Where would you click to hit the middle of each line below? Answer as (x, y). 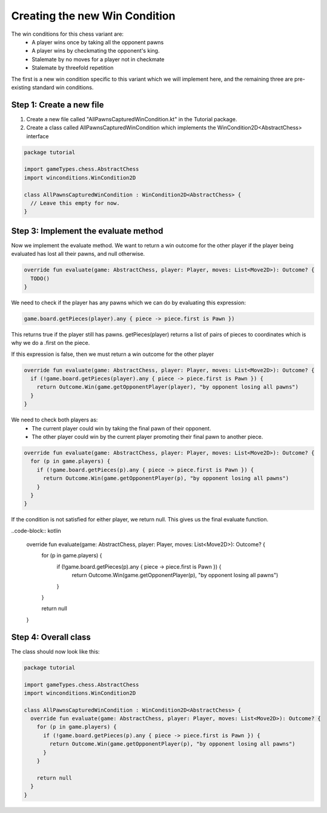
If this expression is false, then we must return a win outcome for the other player (113, 354)
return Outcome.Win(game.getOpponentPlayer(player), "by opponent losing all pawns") (168, 387)
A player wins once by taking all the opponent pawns (98, 42)
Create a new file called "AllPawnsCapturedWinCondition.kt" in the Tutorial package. (132, 119)
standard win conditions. (63, 87)
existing (21, 87)
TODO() (40, 278)
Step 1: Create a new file (58, 105)
